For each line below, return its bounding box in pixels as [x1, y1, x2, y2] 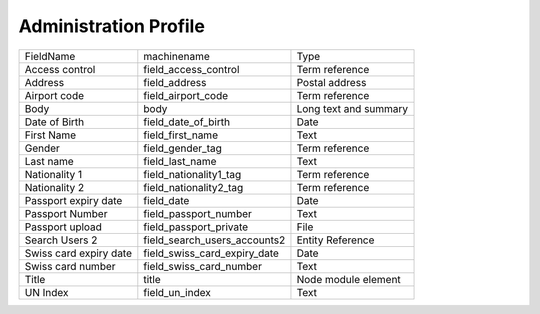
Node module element [296, 272, 402, 286]
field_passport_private [143, 220, 249, 234]
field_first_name [143, 128, 219, 142]
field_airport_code [143, 88, 229, 102]
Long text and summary [296, 101, 409, 115]
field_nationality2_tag [143, 180, 244, 194]
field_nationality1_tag [143, 167, 242, 181]
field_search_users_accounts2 [143, 233, 286, 247]
